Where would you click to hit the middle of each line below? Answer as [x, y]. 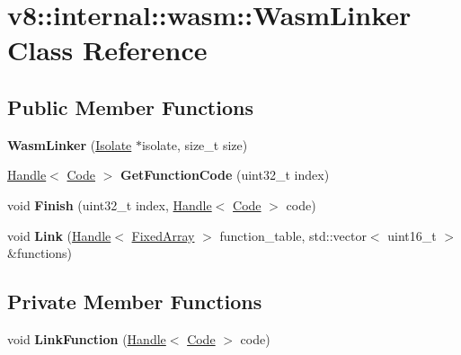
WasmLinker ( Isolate [70, 144]
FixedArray [163, 235]
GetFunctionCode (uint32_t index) [225, 175]
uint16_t [412, 235]
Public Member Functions [130, 106]
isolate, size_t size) [195, 144]
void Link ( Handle [59, 235]
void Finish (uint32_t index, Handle [110, 204]
